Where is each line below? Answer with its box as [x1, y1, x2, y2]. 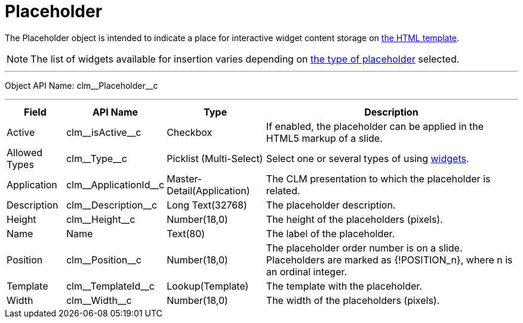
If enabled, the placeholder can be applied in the [266, 120, 484, 132]
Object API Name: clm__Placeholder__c [5, 80, 158, 91]
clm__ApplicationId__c [66, 178, 165, 191]
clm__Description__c [66, 198, 158, 211]
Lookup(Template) [167, 279, 249, 292]
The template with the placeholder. [266, 279, 422, 292]
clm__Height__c [66, 213, 136, 225]
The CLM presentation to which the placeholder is [266, 172, 491, 185]
